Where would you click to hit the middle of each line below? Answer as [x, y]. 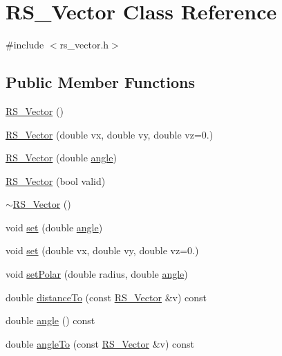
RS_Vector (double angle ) [61, 158]
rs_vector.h [84, 45]
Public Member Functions [100, 82]
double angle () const [50, 320]
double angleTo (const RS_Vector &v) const [100, 343]
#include [25, 45]
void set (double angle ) [54, 227]
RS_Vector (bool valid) [56, 180]
